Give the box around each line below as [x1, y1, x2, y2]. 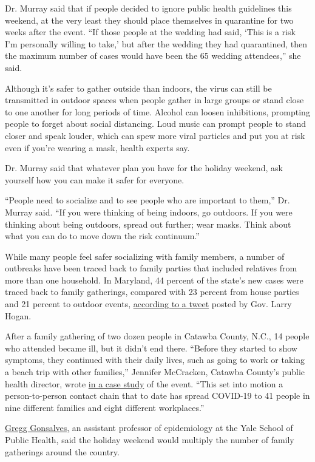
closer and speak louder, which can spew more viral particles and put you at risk [5, 129, 305, 141]
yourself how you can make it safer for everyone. [5, 173, 185, 186]
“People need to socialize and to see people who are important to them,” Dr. [5, 194, 290, 206]
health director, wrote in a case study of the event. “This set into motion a [5, 377, 283, 390]
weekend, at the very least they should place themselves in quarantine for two [5, 13, 294, 26]
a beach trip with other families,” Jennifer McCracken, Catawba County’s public [5, 365, 305, 378]
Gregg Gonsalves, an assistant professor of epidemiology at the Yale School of [5, 421, 293, 434]
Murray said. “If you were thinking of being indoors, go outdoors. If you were [5, 205, 293, 218]
